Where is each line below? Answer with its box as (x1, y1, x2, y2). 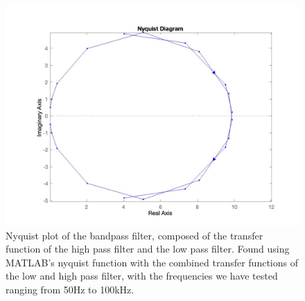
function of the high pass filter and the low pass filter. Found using (6, 241, 290, 256)
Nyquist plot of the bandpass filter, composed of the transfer (6, 228, 263, 242)
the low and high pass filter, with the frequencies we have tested (6, 268, 278, 283)
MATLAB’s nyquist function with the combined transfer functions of (6, 255, 298, 269)
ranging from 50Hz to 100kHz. (6, 282, 134, 296)
